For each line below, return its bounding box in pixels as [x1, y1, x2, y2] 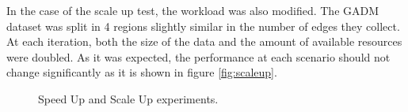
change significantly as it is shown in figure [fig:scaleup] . [6, 64, 277, 80]
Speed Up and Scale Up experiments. [38, 90, 219, 106]
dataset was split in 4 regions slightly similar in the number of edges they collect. [6, 17, 400, 34]
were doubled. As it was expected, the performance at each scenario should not [6, 48, 391, 65]
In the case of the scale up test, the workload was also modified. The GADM [6, 2, 379, 18]
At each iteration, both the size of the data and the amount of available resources [6, 33, 402, 50]
